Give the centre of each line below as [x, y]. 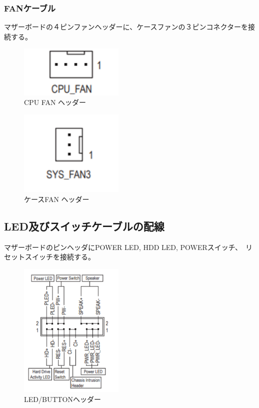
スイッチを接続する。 [60, 257]
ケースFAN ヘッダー [57, 199]
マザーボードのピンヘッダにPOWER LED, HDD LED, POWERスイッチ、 [121, 247]
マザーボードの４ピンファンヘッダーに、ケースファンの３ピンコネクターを [126, 27]
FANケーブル [30, 8]
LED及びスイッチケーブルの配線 [84, 226]
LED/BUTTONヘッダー [62, 399]
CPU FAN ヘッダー [55, 102]
